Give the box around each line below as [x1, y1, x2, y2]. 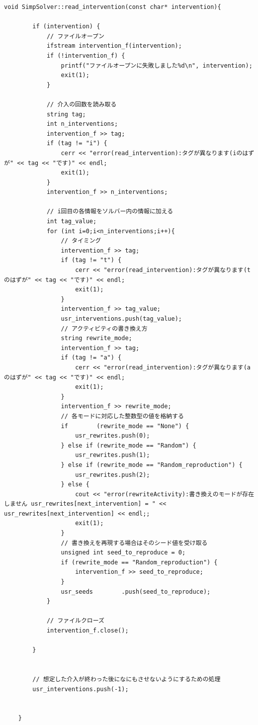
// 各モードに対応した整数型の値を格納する [61, 412, 184, 420]
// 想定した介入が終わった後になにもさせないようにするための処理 [32, 675, 221, 683]
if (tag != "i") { [46, 140, 107, 147]
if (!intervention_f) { [46, 52, 125, 59]
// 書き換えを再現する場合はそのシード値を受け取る [61, 539, 208, 546]
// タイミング [61, 237, 101, 245]
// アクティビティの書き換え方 [61, 325, 148, 332]
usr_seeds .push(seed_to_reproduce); [61, 588, 211, 595]
